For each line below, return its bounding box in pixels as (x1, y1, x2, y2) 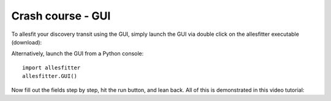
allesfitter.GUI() (22, 73, 78, 80)
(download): (11, 38, 42, 46)
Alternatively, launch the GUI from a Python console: (11, 50, 144, 57)
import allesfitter (22, 64, 81, 71)
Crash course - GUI (11, 9, 111, 23)
